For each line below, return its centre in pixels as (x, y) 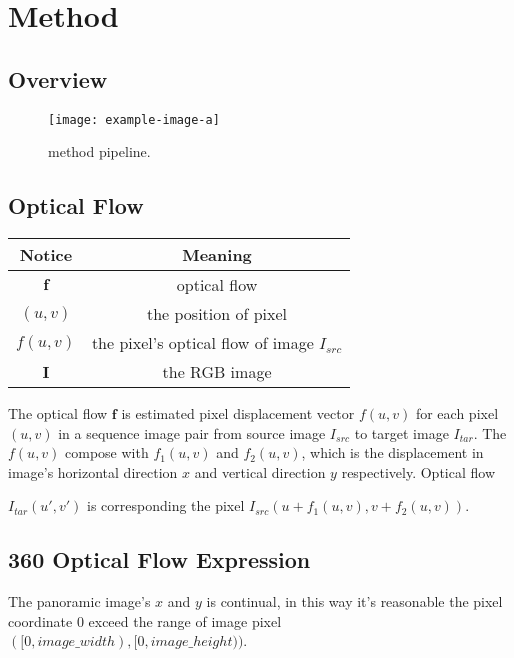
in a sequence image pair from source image (192, 432)
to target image (401, 432)
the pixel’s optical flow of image (202, 343)
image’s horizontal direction (93, 471)
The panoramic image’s (79, 601)
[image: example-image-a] (134, 119)
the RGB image (217, 372)
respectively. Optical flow (418, 471)
